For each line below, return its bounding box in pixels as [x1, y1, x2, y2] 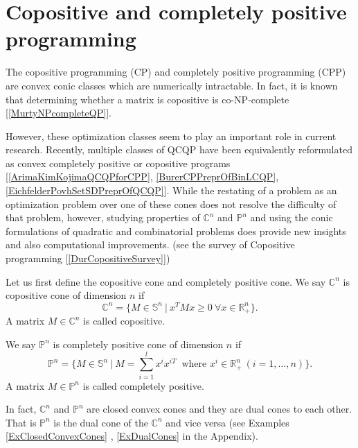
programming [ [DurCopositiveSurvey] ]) [6, 251, 170, 266]
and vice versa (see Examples [165, 415, 289, 429]
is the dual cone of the [53, 415, 148, 429]
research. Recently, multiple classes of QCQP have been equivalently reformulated [6, 142, 352, 157]
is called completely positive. [82, 378, 204, 393]
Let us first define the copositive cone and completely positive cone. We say [6, 274, 326, 288]
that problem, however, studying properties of [6, 210, 200, 225]
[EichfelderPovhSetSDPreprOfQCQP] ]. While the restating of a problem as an [6, 183, 337, 198]
